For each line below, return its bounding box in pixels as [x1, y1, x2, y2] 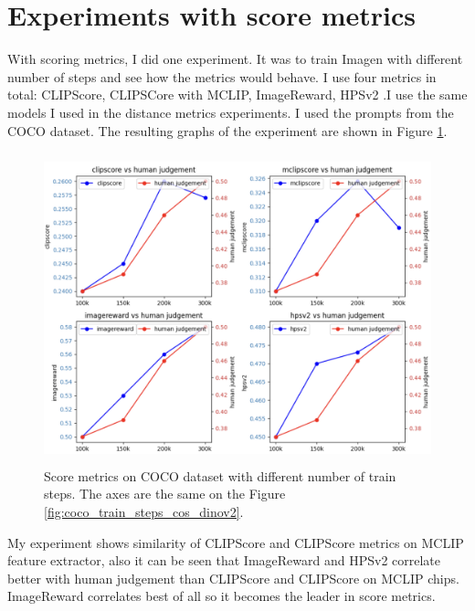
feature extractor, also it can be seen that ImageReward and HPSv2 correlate [7, 551, 441, 570]
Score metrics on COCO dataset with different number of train [44, 466, 396, 485]
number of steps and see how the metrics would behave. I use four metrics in [7, 67, 437, 86]
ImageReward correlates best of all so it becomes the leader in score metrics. [7, 586, 436, 606]
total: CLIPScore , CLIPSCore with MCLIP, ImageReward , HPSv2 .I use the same [7, 85, 468, 104]
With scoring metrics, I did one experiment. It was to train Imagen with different [7, 49, 463, 68]
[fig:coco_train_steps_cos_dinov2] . [44, 502, 244, 521]
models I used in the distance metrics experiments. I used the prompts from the [7, 102, 454, 121]
